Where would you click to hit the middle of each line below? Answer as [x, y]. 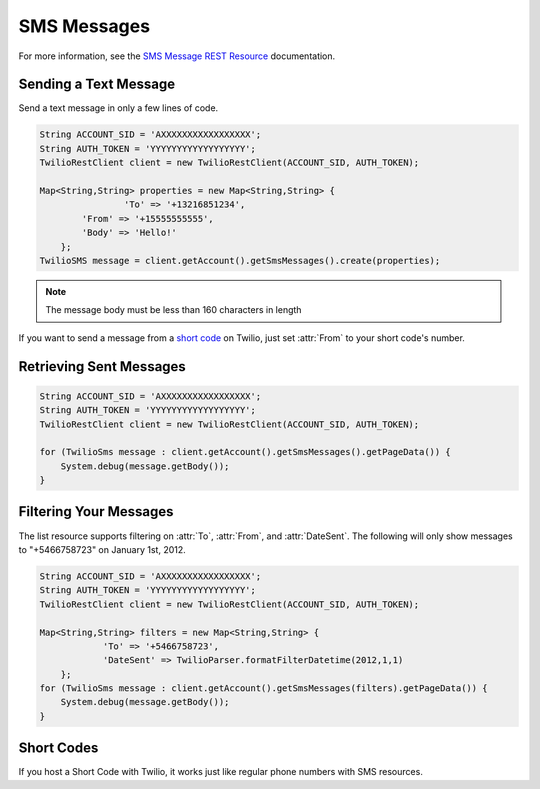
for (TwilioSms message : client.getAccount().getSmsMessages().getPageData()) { [245, 452]
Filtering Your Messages [96, 511]
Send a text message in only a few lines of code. [118, 108]
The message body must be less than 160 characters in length [173, 310]
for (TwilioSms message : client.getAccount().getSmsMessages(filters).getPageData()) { [264, 688]
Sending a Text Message [96, 84]
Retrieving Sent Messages [102, 366]
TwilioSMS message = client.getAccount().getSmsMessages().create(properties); [240, 260]
